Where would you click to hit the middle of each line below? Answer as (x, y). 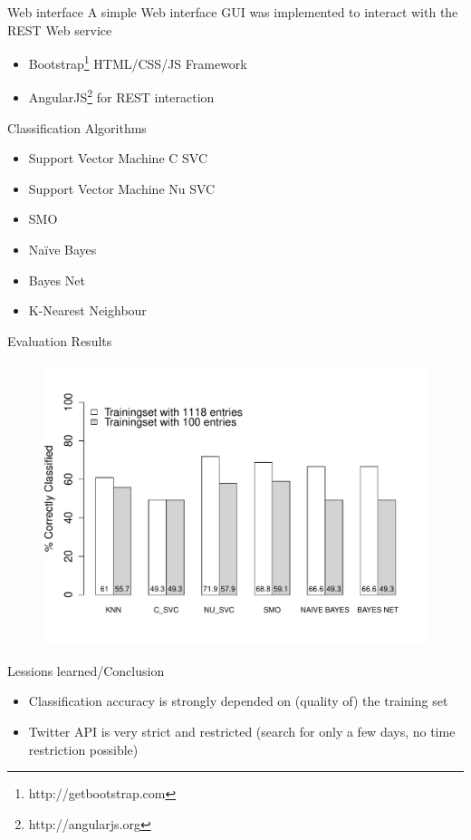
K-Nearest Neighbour (87, 310)
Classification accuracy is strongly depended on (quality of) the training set (238, 701)
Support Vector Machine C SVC (118, 158)
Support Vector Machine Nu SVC (122, 188)
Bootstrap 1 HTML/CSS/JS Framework (138, 62)
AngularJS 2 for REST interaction (121, 96)
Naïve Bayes (62, 250)
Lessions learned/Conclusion (86, 670)
